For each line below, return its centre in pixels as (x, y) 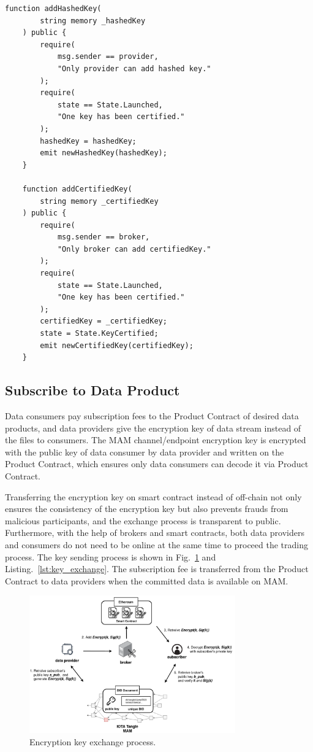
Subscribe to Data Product (92, 390)
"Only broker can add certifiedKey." (134, 249)
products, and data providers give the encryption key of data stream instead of (153, 428)
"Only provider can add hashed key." (134, 68)
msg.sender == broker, (104, 237)
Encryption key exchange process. (93, 741)
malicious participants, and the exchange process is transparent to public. (143, 520)
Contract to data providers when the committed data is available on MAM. (147, 580)
